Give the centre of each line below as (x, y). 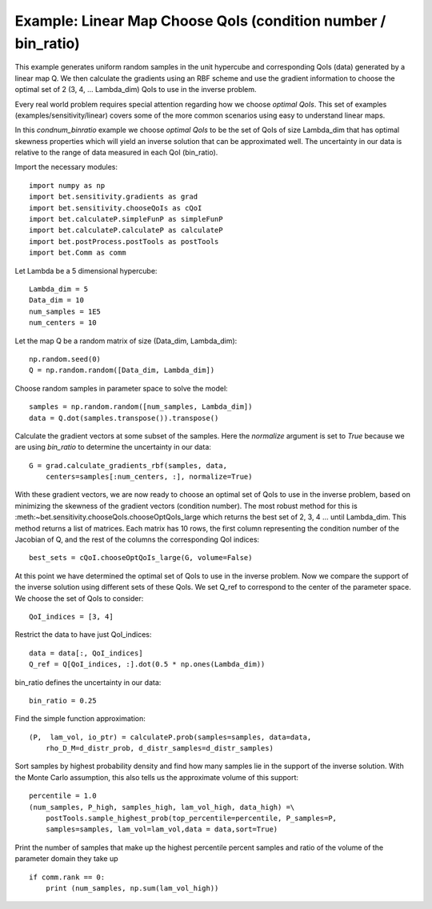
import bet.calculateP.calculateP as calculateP (126, 230)
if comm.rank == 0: (67, 877)
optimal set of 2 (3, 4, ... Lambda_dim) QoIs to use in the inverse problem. (136, 90)
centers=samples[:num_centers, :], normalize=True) (149, 477)
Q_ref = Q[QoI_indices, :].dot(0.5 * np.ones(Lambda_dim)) (147, 665)
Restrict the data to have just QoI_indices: (83, 635)
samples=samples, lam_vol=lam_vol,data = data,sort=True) (162, 829)
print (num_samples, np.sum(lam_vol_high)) (132, 888)
